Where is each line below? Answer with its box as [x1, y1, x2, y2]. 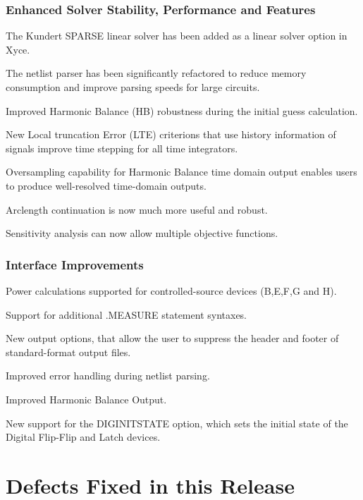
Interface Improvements [6, 255, 144, 273]
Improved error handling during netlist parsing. [6, 368, 210, 383]
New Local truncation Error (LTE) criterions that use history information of [6, 127, 336, 142]
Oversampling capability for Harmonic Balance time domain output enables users [6, 164, 357, 179]
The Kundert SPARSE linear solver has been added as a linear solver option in [6, 28, 347, 43]
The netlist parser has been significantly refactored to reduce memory [6, 66, 307, 80]
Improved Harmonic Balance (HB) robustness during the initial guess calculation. [6, 103, 358, 118]
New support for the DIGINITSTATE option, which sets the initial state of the [6, 415, 348, 430]
